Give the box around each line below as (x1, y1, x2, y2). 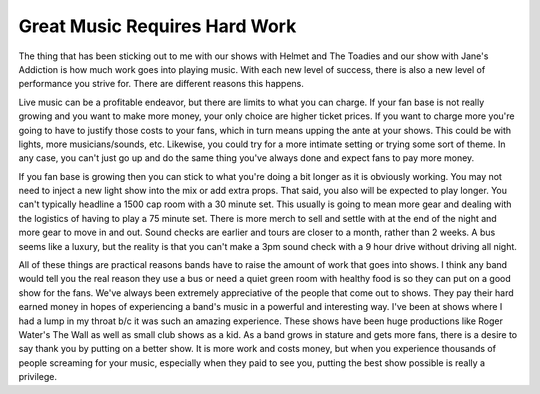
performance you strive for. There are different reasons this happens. (18, 78, 305, 90)
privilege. (18, 371, 57, 383)
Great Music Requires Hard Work (18, 15, 297, 37)
